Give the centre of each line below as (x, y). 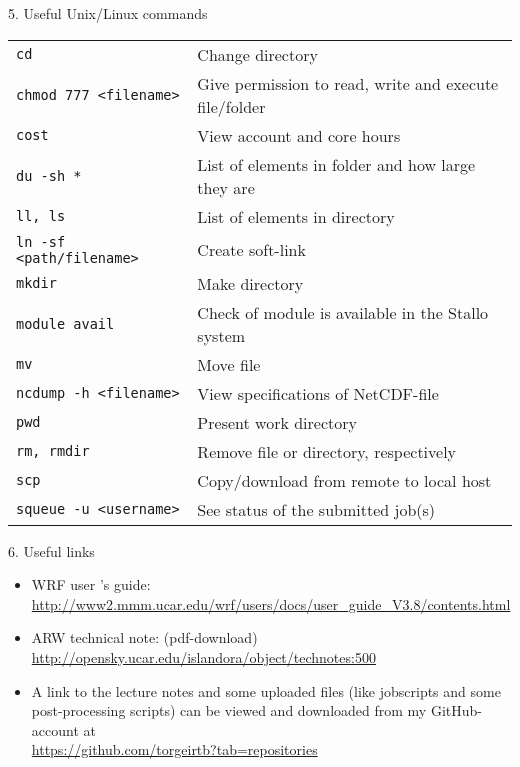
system (221, 335)
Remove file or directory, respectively (327, 451)
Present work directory (277, 422)
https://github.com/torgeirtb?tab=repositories (174, 749)
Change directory (257, 54)
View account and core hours (299, 135)
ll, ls (41, 216)
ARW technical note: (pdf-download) (144, 637)
